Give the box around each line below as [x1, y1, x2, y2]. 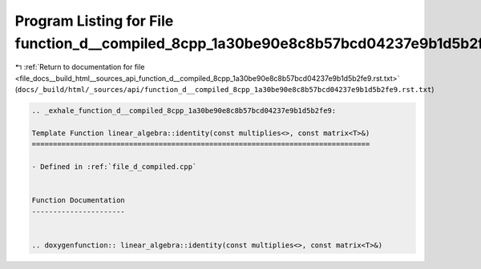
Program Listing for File [14, 12, 174, 30]
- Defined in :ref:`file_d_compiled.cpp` [31, 163, 197, 171]
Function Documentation [31, 196, 126, 205]
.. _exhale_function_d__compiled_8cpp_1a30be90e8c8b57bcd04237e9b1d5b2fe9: [31, 106, 337, 115]
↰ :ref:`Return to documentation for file [14, 62, 145, 72]
